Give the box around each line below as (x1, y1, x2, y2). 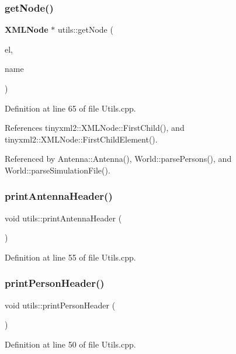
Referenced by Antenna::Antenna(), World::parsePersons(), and (5, 152, 232, 165)
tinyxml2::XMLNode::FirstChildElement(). (5, 133, 158, 145)
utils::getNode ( (57, 23, 113, 36)
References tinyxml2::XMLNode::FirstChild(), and (5, 122, 185, 134)
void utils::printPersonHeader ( (5, 299, 116, 311)
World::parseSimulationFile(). (5, 164, 110, 176)
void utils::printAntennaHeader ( (5, 211, 122, 224)
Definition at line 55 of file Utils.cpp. (5, 251, 136, 263)
